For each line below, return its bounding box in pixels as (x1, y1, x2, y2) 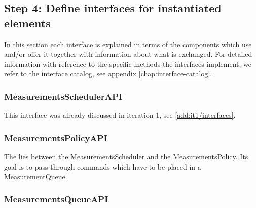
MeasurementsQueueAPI (4, 192, 108, 205)
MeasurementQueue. (4, 171, 67, 182)
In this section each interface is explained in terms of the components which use (4, 38, 252, 49)
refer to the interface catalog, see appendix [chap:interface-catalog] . (4, 68, 212, 79)
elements (4, 15, 51, 30)
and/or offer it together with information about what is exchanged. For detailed (4, 49, 252, 59)
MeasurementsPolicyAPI (4, 131, 107, 144)
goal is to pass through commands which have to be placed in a (4, 161, 201, 172)
